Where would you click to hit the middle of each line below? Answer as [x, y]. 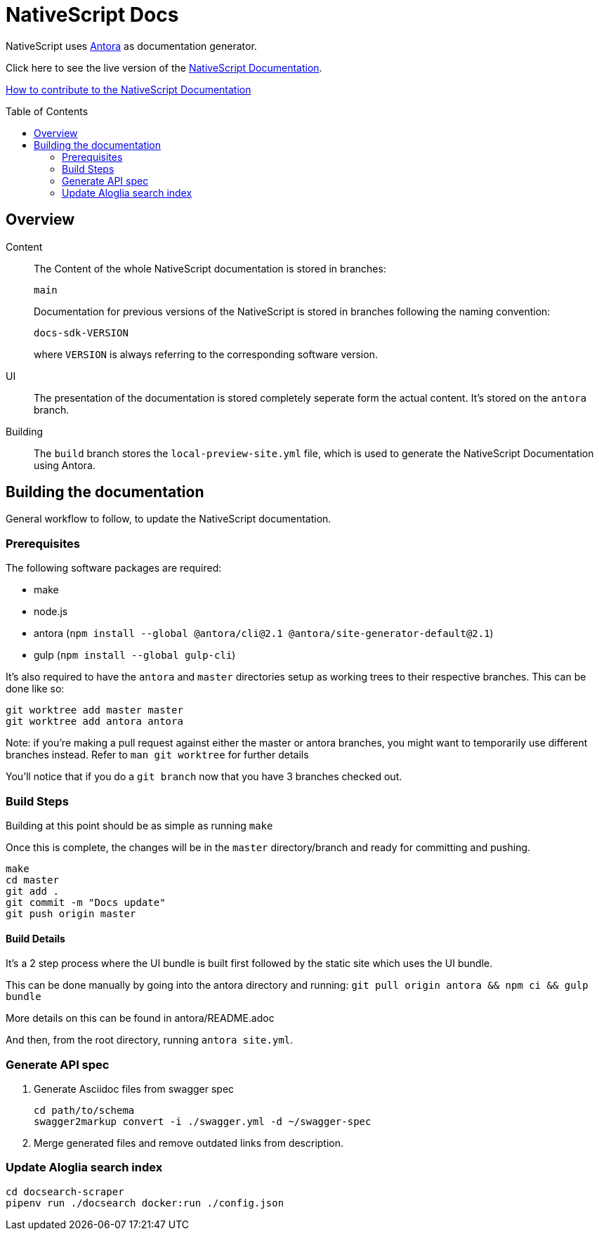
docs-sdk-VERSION [81, 333]
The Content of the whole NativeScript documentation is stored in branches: [210, 268]
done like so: [35, 689]
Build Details [35, 938]
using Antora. [65, 465]
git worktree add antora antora [94, 722]
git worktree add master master [94, 710]
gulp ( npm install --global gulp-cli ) [135, 655]
